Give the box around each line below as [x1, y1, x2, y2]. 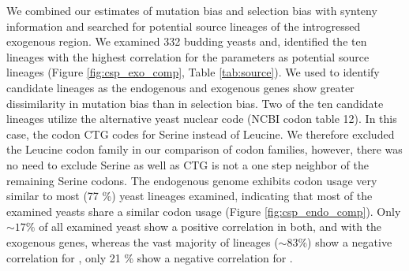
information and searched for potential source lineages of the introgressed [6, 17, 361, 34]
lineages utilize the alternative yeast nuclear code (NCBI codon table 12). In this [6, 110, 397, 127]
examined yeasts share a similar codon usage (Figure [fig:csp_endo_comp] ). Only [6, 202, 401, 219]
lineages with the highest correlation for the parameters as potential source [6, 48, 370, 65]
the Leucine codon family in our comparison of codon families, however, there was [6, 141, 403, 158]
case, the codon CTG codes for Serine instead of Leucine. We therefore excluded [6, 125, 395, 142]
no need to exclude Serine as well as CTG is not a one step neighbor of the [6, 156, 369, 173]
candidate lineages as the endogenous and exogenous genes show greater [6, 79, 355, 95]
